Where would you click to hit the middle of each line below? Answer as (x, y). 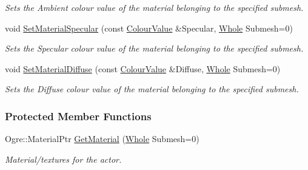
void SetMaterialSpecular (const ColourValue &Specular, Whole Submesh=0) (149, 28)
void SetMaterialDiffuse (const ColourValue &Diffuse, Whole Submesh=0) (143, 68)
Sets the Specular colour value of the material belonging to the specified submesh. (154, 48)
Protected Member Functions (78, 116)
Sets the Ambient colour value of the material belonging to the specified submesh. (154, 7)
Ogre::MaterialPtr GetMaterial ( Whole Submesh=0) (102, 139)
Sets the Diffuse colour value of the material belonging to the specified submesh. (152, 89)
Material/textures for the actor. (63, 159)
